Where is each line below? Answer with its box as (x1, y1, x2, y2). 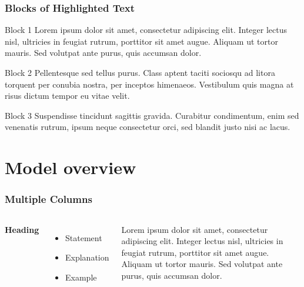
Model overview (5, 155, 136, 179)
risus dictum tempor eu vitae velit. (5, 89, 130, 102)
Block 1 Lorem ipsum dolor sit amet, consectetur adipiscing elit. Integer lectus (5, 24, 287, 36)
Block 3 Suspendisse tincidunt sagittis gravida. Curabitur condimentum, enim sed (5, 109, 299, 121)
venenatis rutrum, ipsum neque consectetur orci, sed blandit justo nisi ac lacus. (5, 121, 290, 133)
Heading (5, 223, 39, 235)
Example (65, 271, 97, 283)
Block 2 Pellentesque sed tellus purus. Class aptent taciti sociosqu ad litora (5, 66, 275, 78)
